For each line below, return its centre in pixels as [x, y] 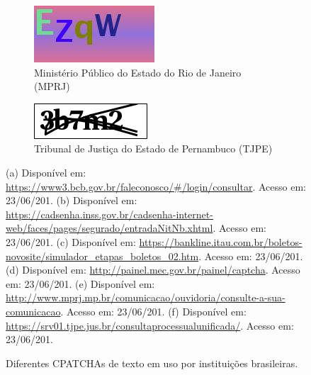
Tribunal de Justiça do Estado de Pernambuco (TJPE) [153, 149]
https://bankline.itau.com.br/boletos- [221, 241]
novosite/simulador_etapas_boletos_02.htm [102, 256]
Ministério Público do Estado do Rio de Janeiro [138, 72]
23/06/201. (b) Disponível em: [72, 200]
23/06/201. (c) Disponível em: [71, 241]
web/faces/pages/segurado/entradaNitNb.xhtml [109, 228]
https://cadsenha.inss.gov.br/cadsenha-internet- [109, 214]
